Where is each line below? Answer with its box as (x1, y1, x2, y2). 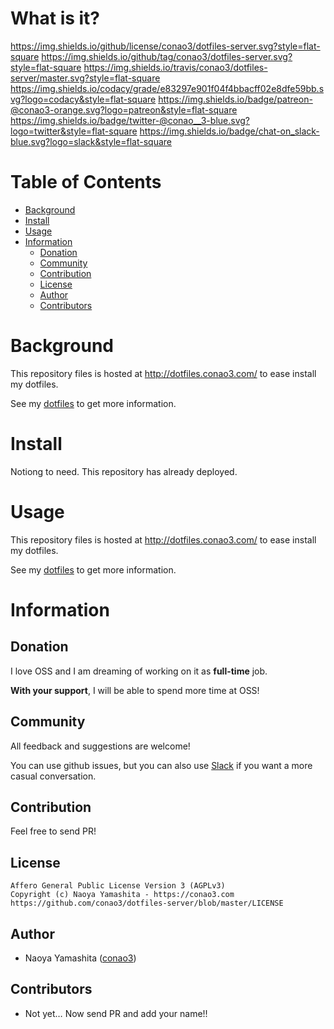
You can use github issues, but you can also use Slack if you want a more (10, 759, 313, 771)
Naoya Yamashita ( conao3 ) (24, 952, 137, 964)
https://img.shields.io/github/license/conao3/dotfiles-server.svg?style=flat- (10, 40, 321, 52)
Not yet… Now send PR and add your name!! (24, 1007, 208, 1019)
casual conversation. (10, 770, 97, 782)
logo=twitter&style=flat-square (10, 125, 138, 137)
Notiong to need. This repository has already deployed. (10, 465, 238, 477)
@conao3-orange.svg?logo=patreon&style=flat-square (10, 103, 238, 116)
